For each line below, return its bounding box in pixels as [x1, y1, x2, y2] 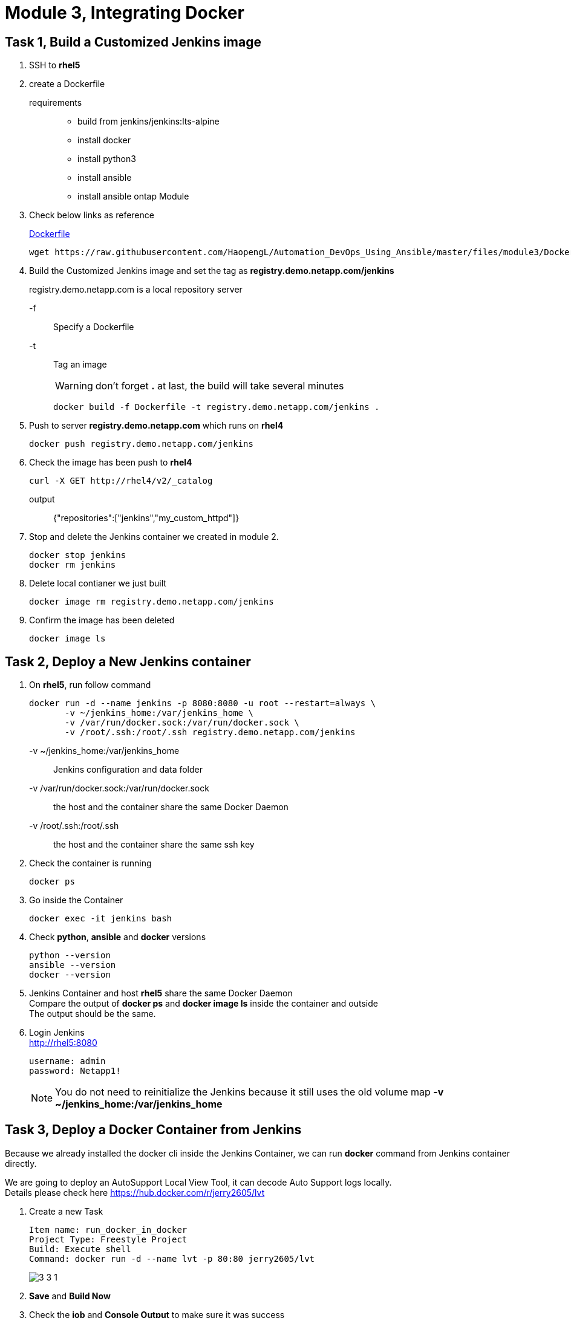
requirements [29, 97, 82, 108]
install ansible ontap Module [77, 191, 189, 202]
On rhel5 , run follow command [29, 680, 151, 690]
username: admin [29, 1056, 106, 1066]
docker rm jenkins [29, 560, 116, 570]
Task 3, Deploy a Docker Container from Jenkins [5, 1122, 302, 1138]
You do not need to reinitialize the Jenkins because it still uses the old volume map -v [55, 1086, 444, 1099]
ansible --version [29, 960, 116, 970]
